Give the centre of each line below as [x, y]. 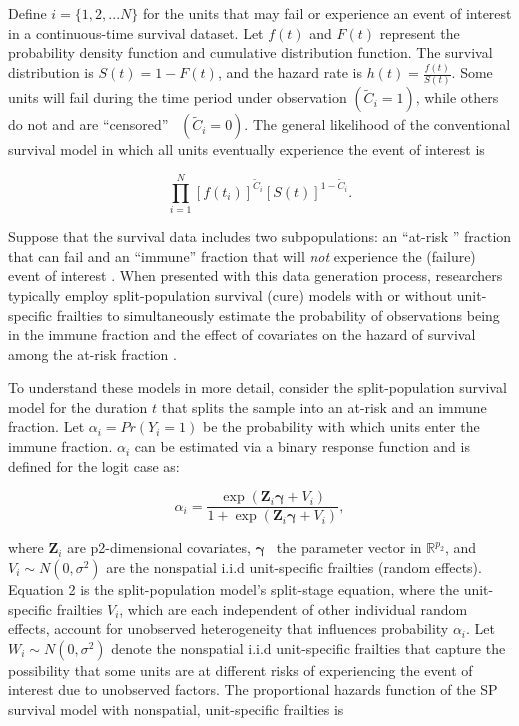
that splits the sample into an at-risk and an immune [324, 406]
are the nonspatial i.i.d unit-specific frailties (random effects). [294, 566]
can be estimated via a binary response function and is [302, 446]
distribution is [51, 72]
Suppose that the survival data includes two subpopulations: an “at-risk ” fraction [260, 236]
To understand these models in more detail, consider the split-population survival [257, 387]
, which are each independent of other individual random [293, 608]
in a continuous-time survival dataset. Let [136, 32]
